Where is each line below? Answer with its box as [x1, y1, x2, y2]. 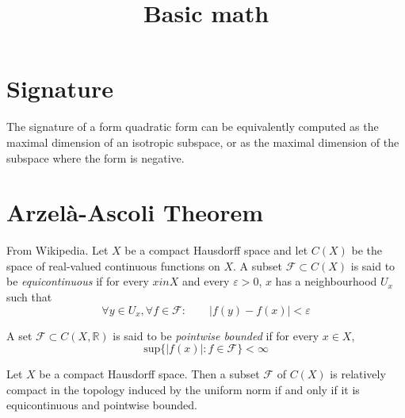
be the [351, 242, 383, 259]
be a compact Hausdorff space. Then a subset [39, 366, 260, 382]
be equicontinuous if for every [6, 273, 149, 290]
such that [6, 289, 52, 305]
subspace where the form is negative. [6, 149, 185, 166]
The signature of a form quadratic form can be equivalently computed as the [6, 118, 379, 135]
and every [181, 273, 230, 290]
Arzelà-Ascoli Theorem [6, 196, 264, 228]
